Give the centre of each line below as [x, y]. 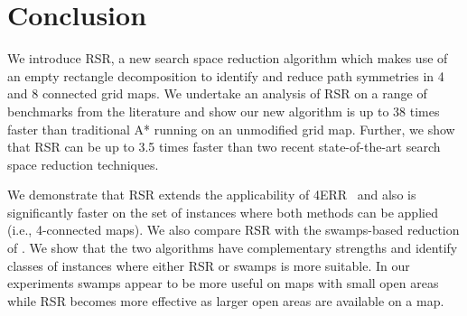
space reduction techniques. [83, 164]
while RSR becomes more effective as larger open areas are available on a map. [226, 300]
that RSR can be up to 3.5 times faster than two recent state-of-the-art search [224, 147]
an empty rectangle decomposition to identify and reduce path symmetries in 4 [226, 75]
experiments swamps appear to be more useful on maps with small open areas [223, 283]
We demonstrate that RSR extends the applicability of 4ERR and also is [212, 195]
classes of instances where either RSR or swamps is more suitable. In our [209, 265]
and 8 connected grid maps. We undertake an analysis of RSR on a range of [217, 93]
